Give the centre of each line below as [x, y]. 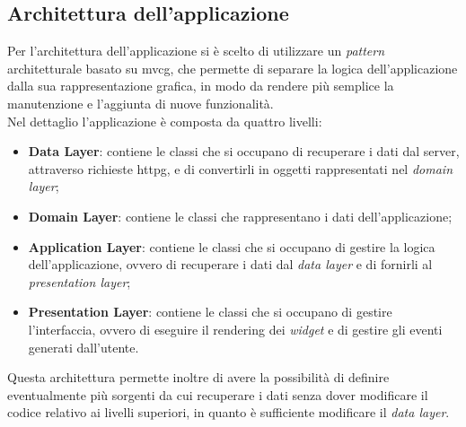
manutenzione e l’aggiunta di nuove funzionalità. [141, 103]
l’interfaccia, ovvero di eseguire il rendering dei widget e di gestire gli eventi [235, 329]
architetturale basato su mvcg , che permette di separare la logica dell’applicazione [233, 68]
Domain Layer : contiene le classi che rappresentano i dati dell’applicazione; [240, 216]
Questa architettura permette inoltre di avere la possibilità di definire [198, 377]
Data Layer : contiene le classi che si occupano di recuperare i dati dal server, [244, 151]
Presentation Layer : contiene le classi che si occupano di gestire [210, 312]
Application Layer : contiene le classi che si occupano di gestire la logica [232, 246]
